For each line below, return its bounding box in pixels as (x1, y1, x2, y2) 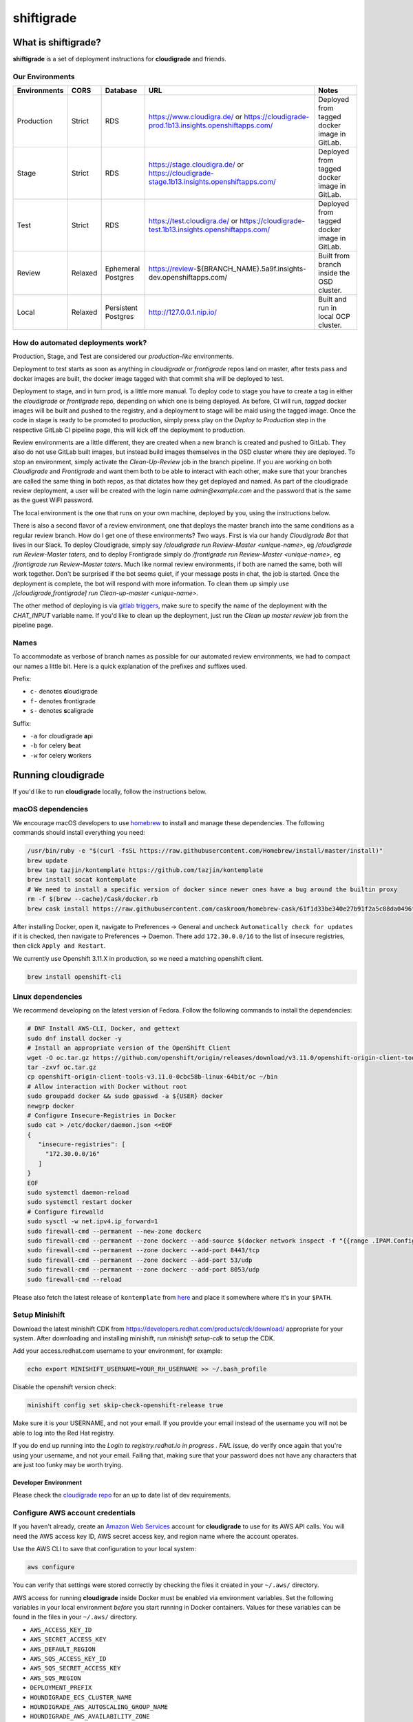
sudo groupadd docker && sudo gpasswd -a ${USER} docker (27, 1092, 224, 1100)
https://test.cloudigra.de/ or (148, 216, 238, 226)
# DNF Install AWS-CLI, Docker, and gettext (27, 1025, 180, 1033)
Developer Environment (12, 1478, 83, 1486)
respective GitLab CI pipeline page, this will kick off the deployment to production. (12, 426, 246, 434)
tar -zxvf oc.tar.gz (27, 1063, 96, 1071)
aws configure (27, 1564, 75, 1571)
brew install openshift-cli (27, 973, 122, 981)
